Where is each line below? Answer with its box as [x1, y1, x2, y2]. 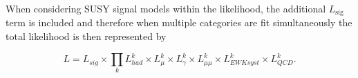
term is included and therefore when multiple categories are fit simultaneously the [6, 15, 352, 30]
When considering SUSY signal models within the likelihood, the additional [6, 1, 326, 15]
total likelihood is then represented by [6, 29, 167, 43]
